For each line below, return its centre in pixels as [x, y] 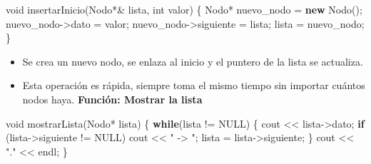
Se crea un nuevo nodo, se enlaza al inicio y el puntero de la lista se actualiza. [193, 61]
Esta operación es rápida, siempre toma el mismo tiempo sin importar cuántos [194, 85]
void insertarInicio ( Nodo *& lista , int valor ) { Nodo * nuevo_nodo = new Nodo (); [184, 9]
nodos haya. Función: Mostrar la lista [112, 99]
